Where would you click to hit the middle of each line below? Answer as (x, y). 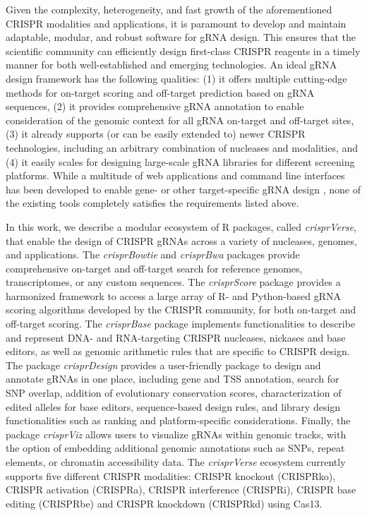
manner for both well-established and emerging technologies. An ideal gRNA (172, 65)
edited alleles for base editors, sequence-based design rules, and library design (173, 406)
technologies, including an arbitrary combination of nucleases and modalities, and (182, 147)
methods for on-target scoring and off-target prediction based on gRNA (160, 92)
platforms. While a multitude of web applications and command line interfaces (175, 175)
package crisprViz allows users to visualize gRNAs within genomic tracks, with (176, 434)
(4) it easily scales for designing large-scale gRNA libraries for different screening (180, 161)
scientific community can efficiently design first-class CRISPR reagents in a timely (183, 50)
